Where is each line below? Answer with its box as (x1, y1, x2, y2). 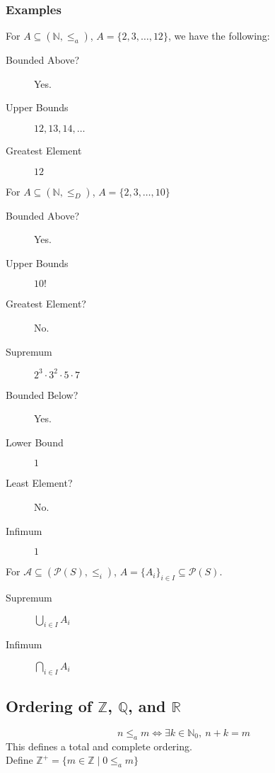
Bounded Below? (6, 387, 78, 402)
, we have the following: (168, 28, 270, 43)
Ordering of (6, 695, 93, 717)
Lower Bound (6, 434, 64, 449)
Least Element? (6, 475, 73, 490)
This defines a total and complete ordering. (6, 738, 192, 753)
